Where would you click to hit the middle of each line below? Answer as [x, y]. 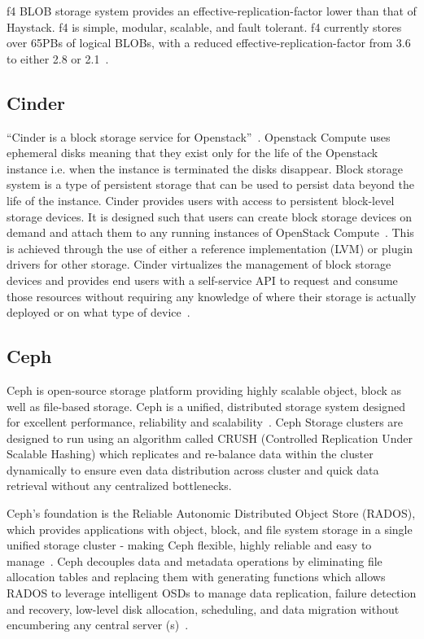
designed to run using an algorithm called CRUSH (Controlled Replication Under [210, 438]
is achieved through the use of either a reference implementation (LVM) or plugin [210, 248]
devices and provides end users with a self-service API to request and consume [202, 280]
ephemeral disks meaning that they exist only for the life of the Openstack [192, 153]
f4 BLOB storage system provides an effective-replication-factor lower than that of [212, 11]
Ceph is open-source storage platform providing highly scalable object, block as [204, 390]
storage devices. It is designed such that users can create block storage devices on [210, 216]
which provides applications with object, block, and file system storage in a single [210, 529]
